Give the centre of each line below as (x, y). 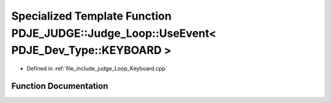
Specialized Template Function (91, 16)
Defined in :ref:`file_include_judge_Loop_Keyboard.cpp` (97, 69)
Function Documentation (60, 86)
